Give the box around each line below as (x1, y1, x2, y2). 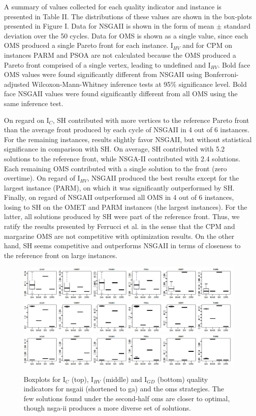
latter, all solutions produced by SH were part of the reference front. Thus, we (4, 211, 240, 222)
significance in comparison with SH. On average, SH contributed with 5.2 (4, 144, 225, 154)
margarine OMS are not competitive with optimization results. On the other (4, 230, 234, 241)
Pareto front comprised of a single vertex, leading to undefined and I (4, 59, 211, 70)
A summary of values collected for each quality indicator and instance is (4, 1, 222, 11)
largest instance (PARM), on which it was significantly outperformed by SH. (4, 182, 235, 192)
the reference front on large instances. (4, 250, 118, 260)
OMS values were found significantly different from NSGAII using (4, 69, 202, 79)
